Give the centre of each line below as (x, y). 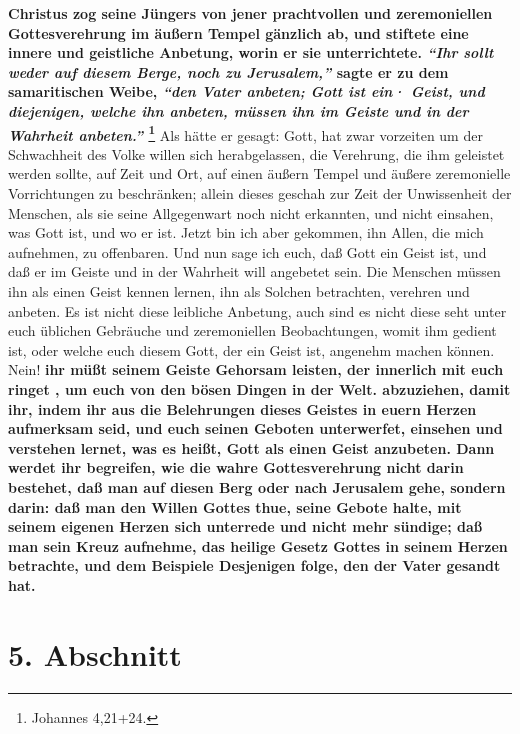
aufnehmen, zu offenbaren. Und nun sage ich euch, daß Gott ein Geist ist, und (247, 251)
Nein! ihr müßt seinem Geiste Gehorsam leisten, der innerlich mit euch (256, 369)
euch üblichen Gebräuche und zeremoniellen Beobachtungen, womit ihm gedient (252, 330)
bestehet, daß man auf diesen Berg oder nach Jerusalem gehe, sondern (257, 486)
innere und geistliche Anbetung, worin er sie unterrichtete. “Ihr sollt (251, 52)
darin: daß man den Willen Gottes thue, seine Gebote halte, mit (235, 506)
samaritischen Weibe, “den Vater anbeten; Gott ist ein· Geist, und (246, 91)
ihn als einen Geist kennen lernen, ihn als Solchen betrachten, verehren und (239, 290)
